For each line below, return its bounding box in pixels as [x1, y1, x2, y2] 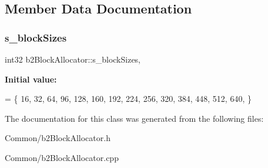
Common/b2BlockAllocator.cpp [5, 151, 119, 163]
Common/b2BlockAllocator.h [5, 132, 110, 144]
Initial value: [5, 73, 57, 85]
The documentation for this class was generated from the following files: [5, 112, 264, 124]
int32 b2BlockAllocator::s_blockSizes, [5, 53, 141, 65]
